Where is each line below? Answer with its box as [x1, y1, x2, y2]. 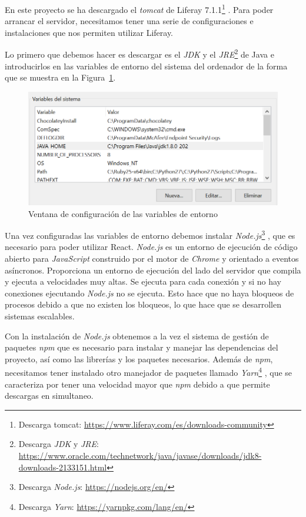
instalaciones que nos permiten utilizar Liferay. [5, 26, 174, 38]
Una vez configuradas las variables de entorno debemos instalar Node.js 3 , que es [5, 228, 295, 241]
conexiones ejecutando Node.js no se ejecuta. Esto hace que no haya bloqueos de [5, 286, 294, 299]
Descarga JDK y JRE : [18, 438, 99, 450]
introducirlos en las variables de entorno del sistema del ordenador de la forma [5, 59, 288, 72]
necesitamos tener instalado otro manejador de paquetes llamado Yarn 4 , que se [5, 365, 292, 379]
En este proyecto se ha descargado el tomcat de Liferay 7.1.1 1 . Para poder [5, 2, 274, 15]
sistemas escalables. [5, 310, 75, 322]
